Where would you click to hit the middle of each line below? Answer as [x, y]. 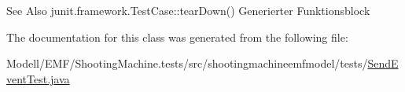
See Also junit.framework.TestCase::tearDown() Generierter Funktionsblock [188, 10]
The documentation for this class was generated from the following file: [177, 37]
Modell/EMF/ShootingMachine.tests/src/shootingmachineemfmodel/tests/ [187, 63]
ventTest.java [38, 78]
